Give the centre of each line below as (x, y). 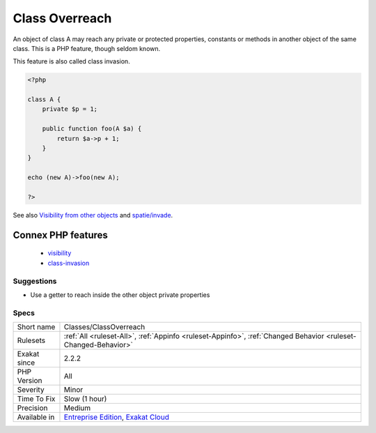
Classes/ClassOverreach (104, 327)
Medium (77, 408)
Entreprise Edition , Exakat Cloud (117, 417)
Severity (31, 390)
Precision (32, 408)
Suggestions (35, 281)
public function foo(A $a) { (92, 129)
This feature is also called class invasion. (71, 61)
